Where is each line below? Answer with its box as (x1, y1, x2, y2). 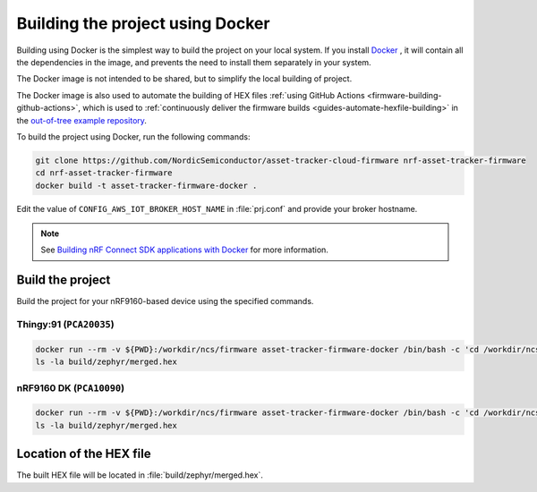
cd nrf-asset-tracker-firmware (35, 168, 174, 178)
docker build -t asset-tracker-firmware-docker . (35, 180, 258, 191)
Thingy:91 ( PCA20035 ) (16, 318, 115, 331)
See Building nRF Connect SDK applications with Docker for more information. (40, 244, 328, 255)
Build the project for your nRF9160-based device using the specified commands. (16, 296, 314, 307)
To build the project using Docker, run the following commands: (16, 131, 251, 142)
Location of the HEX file (16, 446, 151, 462)
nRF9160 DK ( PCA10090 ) (16, 381, 125, 394)
